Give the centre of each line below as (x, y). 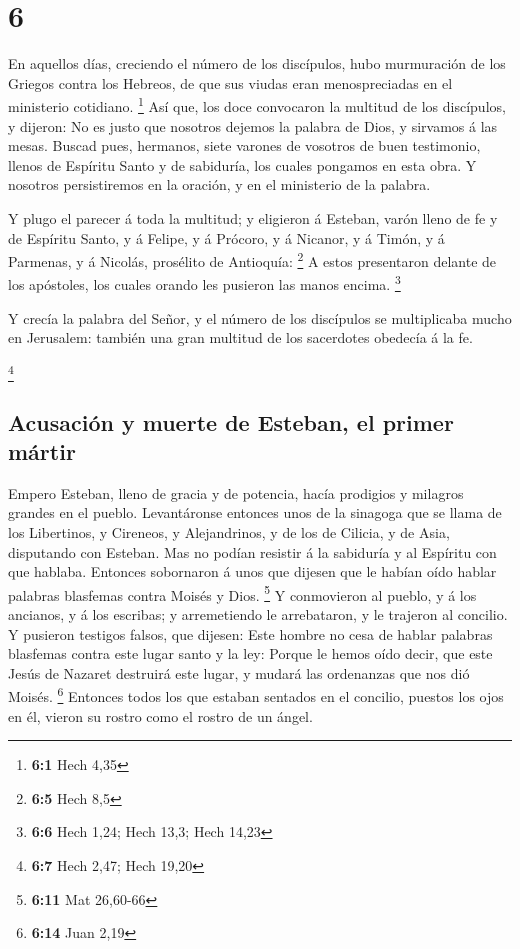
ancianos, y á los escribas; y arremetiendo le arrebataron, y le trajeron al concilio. (258, 613)
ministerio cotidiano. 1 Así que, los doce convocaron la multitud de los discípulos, (257, 104)
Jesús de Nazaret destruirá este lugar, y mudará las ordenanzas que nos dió (239, 672)
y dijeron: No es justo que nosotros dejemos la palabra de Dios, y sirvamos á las (253, 125)
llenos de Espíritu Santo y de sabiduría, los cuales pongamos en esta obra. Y (242, 164)
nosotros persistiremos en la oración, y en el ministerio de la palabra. (219, 184)
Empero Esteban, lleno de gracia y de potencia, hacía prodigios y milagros (236, 492)
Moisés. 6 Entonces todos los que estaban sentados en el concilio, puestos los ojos (256, 694)
